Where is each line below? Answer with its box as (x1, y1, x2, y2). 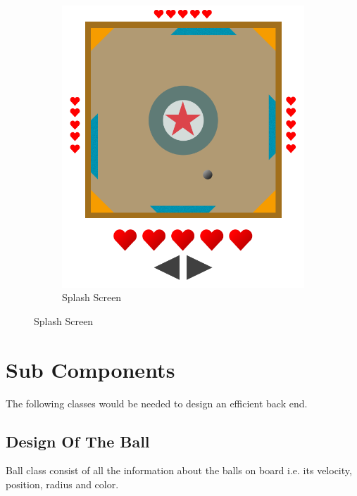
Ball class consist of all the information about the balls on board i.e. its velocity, (6, 463, 352, 478)
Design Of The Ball (6, 430, 150, 452)
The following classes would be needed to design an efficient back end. (6, 395, 308, 410)
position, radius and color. (6, 477, 119, 492)
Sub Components (6, 355, 175, 383)
